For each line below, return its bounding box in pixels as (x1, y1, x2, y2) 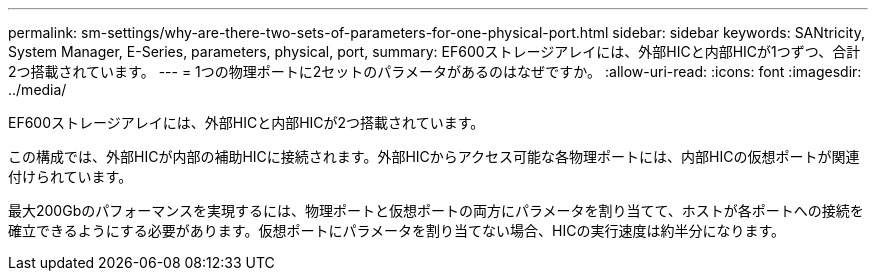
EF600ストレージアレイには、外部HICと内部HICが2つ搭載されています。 (8, 114, 485, 131)
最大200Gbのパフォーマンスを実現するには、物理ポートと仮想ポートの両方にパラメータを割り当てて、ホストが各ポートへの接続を (8, 202, 864, 219)
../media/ (8, 81, 67, 98)
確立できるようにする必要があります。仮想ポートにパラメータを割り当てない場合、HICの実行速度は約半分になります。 (8, 222, 786, 239)
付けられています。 (8, 168, 133, 185)
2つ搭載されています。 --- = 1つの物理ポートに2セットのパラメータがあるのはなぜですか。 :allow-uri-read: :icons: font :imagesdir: (8, 63, 862, 80)
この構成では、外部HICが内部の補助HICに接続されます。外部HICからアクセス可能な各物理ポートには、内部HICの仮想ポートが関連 (8, 148, 860, 165)
